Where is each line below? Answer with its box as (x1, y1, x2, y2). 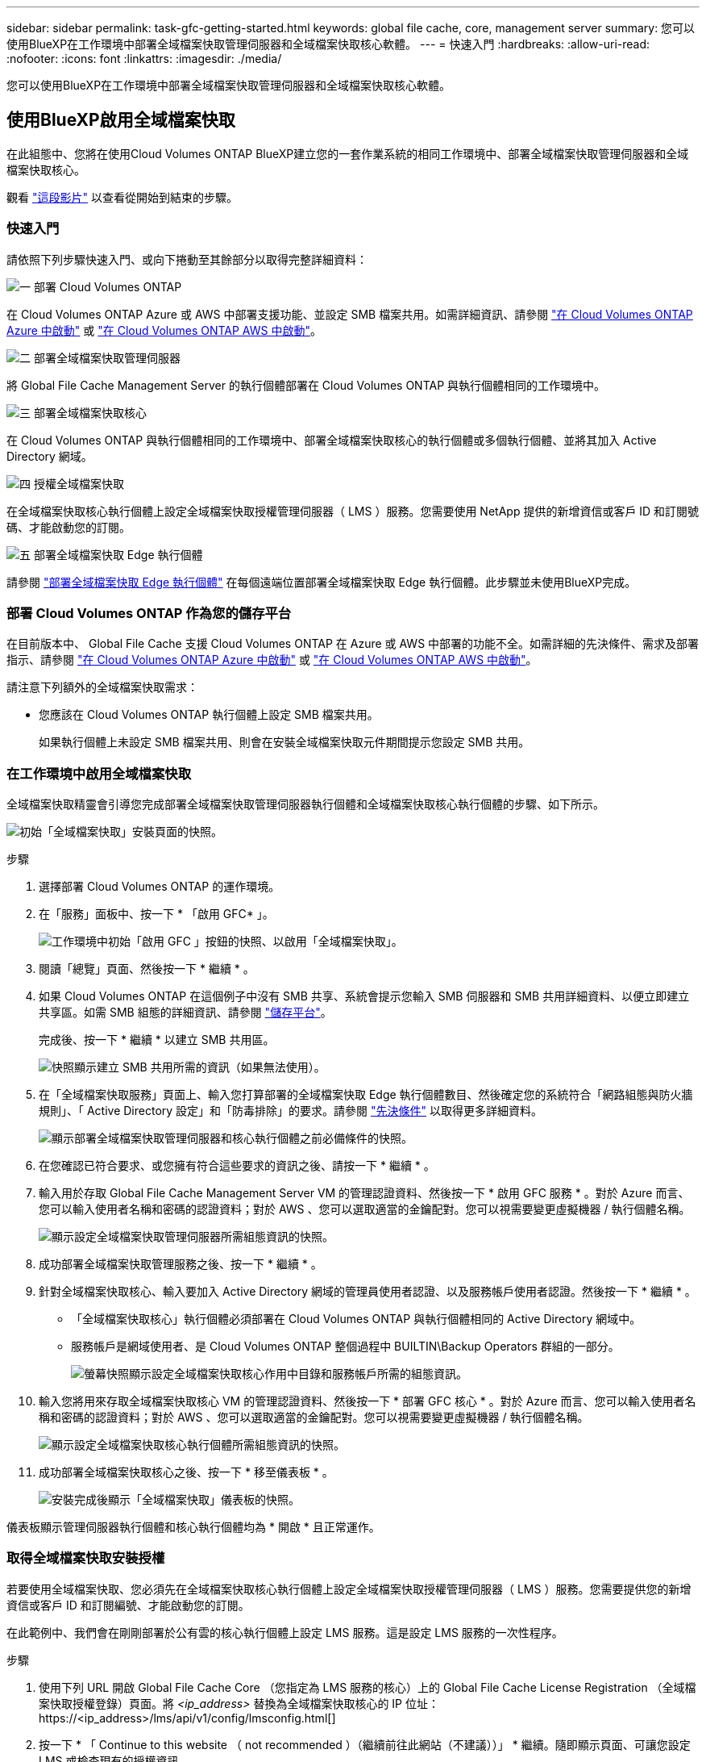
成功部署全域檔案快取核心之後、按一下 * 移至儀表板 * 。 (39, 1465, 334, 1480)
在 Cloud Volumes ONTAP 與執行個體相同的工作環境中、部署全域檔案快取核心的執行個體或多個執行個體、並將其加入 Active (6, 432, 657, 447)
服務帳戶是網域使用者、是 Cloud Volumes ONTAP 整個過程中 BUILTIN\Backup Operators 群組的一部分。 (71, 1339, 620, 1354)
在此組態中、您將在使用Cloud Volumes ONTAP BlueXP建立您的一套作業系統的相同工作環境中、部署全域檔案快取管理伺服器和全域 (6, 146, 689, 161)
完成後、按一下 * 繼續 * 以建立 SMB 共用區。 (39, 1033, 275, 1047)
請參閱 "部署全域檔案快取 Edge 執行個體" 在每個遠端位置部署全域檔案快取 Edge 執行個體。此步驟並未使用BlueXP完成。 (6, 574, 637, 589)
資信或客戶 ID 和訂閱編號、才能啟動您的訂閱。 (6, 1597, 250, 1612)
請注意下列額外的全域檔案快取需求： (6, 680, 198, 695)
